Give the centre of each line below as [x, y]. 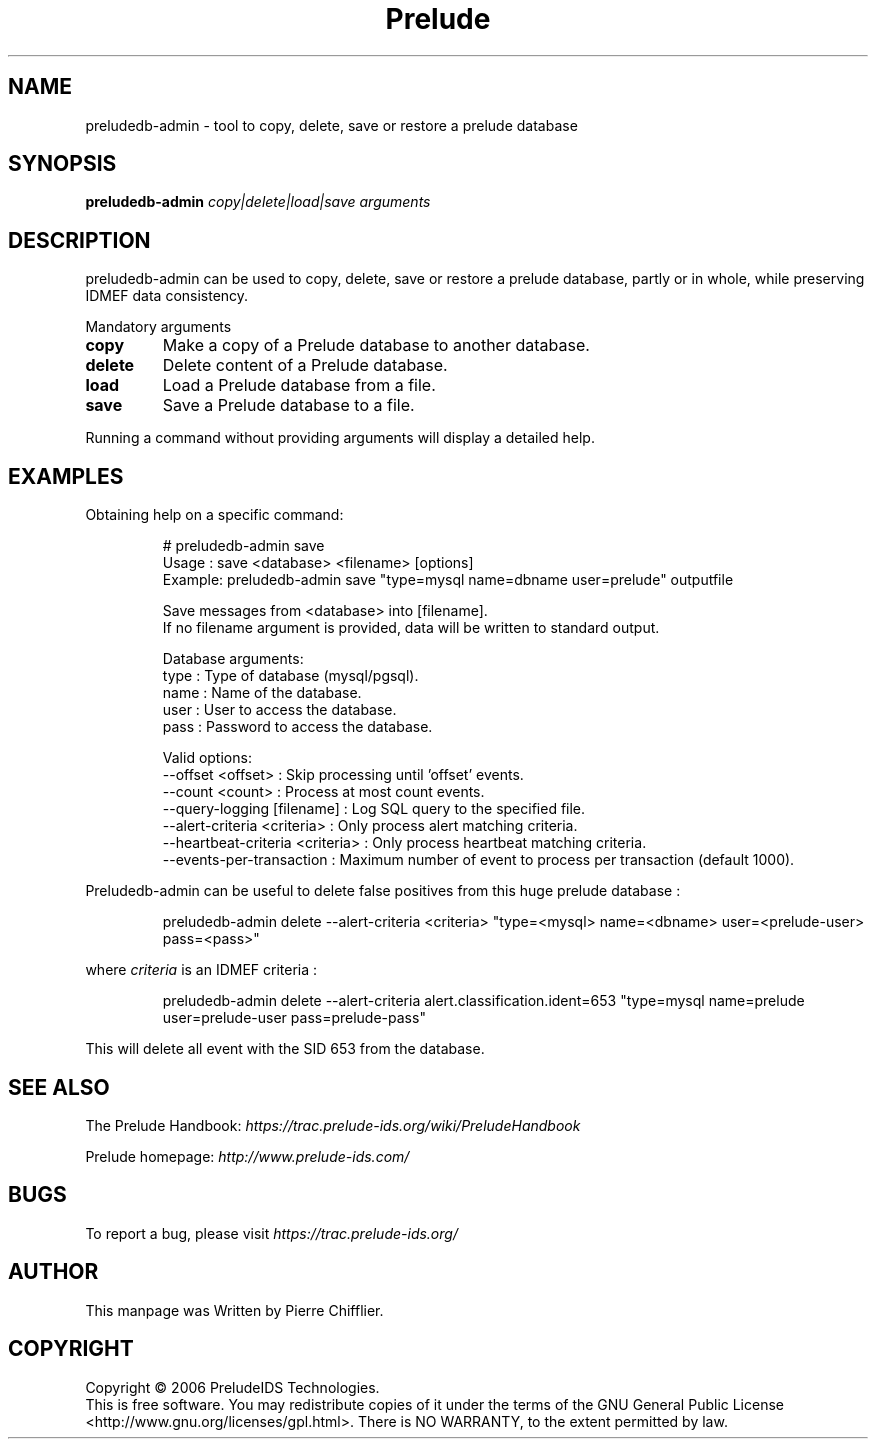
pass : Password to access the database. [297, 727]
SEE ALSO [59, 1087]
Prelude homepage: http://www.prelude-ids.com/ [247, 1156]
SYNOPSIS [62, 164]
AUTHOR [53, 1272]
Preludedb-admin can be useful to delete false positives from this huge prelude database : [383, 891]
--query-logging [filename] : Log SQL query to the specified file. [374, 809]
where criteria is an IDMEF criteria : [201, 970]
